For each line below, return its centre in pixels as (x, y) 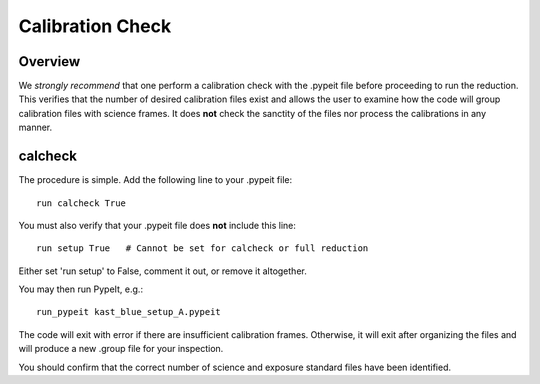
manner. (35, 127)
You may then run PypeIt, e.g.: (81, 289)
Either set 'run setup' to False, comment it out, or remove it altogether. (162, 271)
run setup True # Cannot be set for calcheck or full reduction (202, 248)
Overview (49, 61)
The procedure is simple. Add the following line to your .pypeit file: (155, 180)
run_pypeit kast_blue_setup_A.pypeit (129, 312)
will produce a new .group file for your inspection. (121, 349)
